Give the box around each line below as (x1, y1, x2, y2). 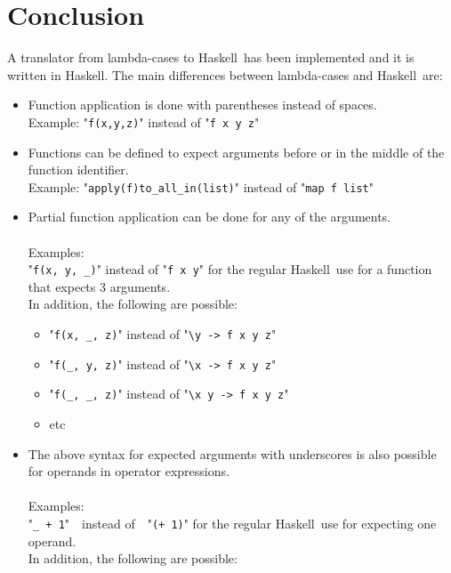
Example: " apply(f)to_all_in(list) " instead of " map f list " (28, 177, 374, 196)
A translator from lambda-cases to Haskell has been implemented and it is (7, 48, 415, 67)
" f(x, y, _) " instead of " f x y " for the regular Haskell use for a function (28, 260, 432, 278)
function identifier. (28, 160, 129, 179)
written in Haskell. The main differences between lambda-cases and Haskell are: (7, 65, 443, 84)
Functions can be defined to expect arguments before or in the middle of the (28, 142, 445, 161)
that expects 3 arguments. (28, 277, 171, 295)
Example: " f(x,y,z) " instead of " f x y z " (28, 112, 260, 131)
